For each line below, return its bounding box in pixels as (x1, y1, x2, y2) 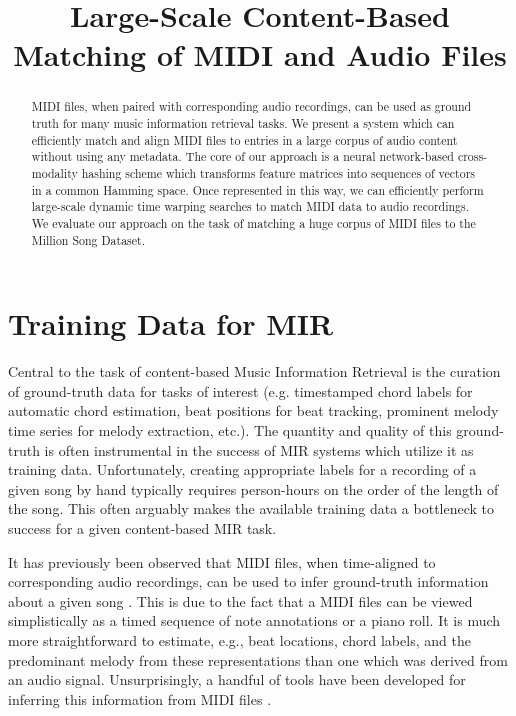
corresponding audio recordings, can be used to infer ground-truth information (8, 571, 489, 592)
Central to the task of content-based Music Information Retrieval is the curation (8, 361, 501, 382)
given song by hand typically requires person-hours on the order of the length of (8, 478, 499, 499)
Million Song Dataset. (31, 231, 146, 248)
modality (31, 164, 78, 181)
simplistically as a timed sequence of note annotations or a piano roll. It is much (8, 610, 501, 631)
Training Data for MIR (8, 303, 334, 344)
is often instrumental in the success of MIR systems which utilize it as (44, 439, 474, 460)
